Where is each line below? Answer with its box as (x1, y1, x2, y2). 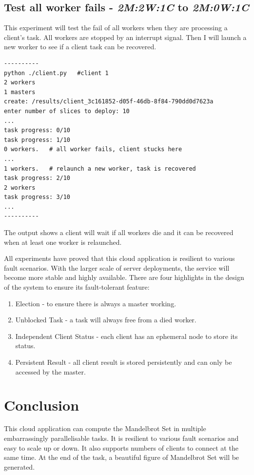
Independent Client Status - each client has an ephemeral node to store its (15, 331, 238, 341)
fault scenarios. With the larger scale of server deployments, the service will (4, 262, 230, 273)
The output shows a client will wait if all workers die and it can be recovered (4, 227, 234, 237)
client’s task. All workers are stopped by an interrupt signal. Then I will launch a (4, 32, 247, 42)
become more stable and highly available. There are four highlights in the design (4, 272, 244, 282)
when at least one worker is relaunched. (4, 237, 122, 247)
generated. (4, 461, 35, 472)
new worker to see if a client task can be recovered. (4, 41, 156, 52)
